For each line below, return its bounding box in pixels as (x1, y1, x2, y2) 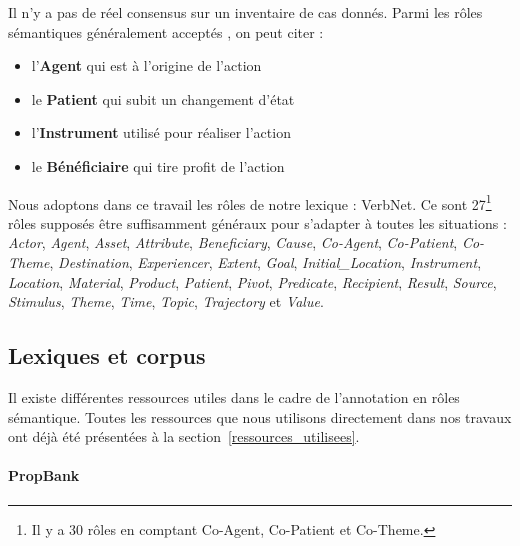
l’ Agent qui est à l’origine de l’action (31, 55, 262, 76)
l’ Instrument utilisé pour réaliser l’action (31, 122, 291, 143)
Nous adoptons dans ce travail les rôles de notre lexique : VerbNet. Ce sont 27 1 (8, 190, 492, 214)
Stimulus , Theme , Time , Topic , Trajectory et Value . (8, 291, 324, 312)
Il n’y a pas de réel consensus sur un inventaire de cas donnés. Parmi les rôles (8, 2, 483, 22)
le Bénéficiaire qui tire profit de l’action (31, 155, 285, 176)
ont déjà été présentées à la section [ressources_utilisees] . (8, 426, 360, 447)
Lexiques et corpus (8, 340, 206, 371)
